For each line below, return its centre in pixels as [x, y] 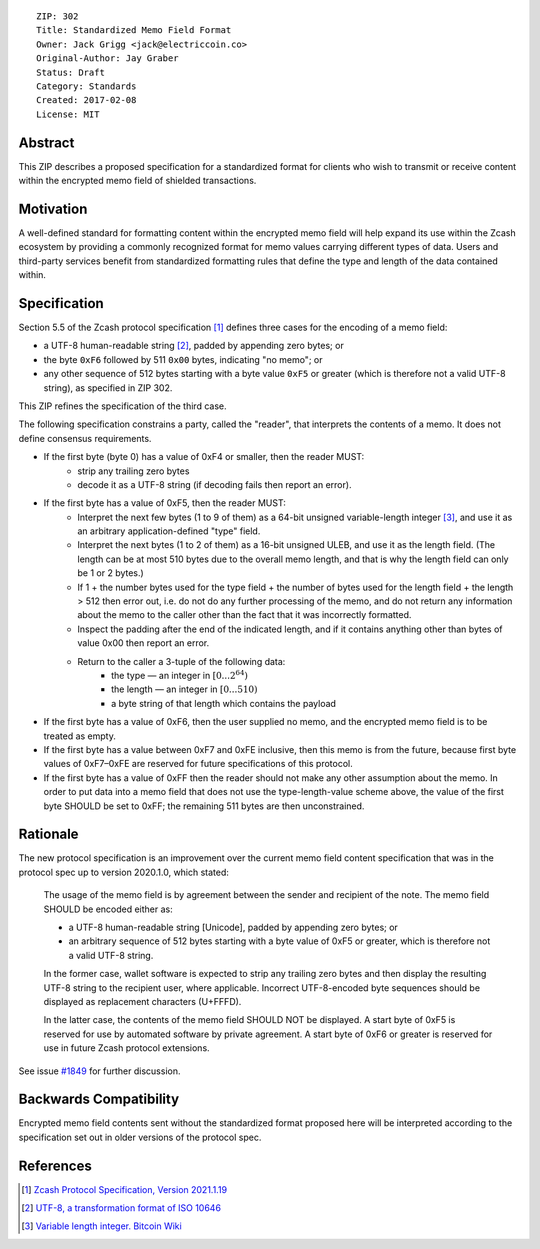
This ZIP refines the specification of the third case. [122, 406]
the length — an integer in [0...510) [184, 689]
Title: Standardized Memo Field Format [134, 30]
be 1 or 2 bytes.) [110, 573]
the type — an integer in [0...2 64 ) [180, 674]
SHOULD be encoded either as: [108, 909]
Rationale [48, 834]
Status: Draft [70, 72]
